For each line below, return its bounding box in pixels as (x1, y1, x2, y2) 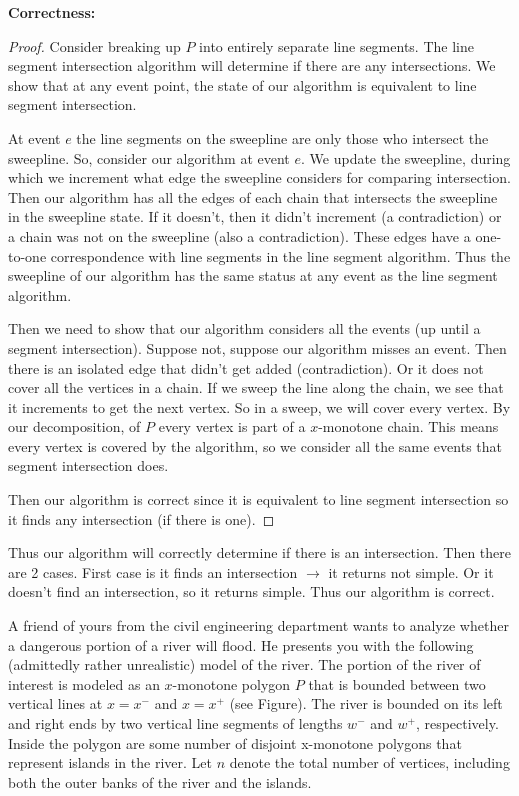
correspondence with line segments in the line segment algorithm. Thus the (50, 245, 511, 266)
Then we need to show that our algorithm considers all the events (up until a (8, 318, 481, 339)
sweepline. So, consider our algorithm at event (8, 147, 290, 168)
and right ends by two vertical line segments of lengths (8, 713, 343, 733)
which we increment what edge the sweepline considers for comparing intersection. (8, 167, 511, 188)
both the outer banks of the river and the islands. (8, 771, 312, 792)
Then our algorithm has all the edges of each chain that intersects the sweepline (8, 186, 498, 207)
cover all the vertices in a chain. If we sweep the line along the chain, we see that (8, 377, 504, 398)
